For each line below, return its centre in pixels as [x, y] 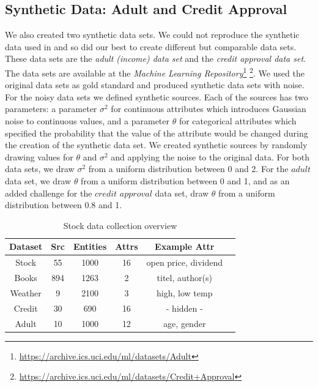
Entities [90, 246]
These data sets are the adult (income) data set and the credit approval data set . [155, 58]
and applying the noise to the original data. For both [210, 156]
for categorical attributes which [238, 121]
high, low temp [185, 292]
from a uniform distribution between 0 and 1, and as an [185, 180]
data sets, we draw [40, 169]
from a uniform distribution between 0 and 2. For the [188, 169]
